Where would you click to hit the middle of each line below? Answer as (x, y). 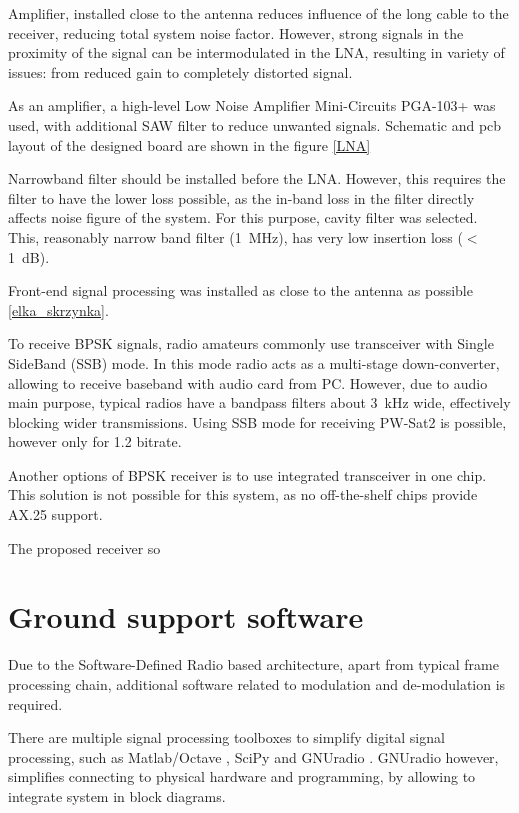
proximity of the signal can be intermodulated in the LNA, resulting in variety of (256, 52)
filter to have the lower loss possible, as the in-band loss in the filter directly (241, 197)
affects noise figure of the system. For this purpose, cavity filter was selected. (243, 217)
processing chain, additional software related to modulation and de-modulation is (257, 683)
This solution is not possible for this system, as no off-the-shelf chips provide (243, 494)
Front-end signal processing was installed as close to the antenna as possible (240, 290)
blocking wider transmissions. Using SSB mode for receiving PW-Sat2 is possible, (257, 421)
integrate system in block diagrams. (117, 795)
